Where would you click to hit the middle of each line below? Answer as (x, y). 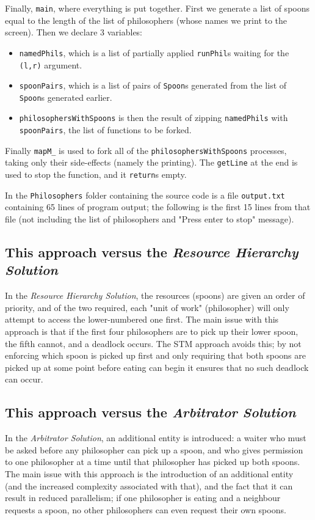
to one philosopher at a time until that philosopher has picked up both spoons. (153, 462)
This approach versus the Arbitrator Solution (150, 412)
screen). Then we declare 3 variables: (74, 32)
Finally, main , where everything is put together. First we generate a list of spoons (157, 8)
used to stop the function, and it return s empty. (96, 174)
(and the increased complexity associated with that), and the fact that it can (149, 485)
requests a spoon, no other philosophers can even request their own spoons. (146, 509)
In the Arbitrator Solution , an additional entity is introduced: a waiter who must (156, 438)
